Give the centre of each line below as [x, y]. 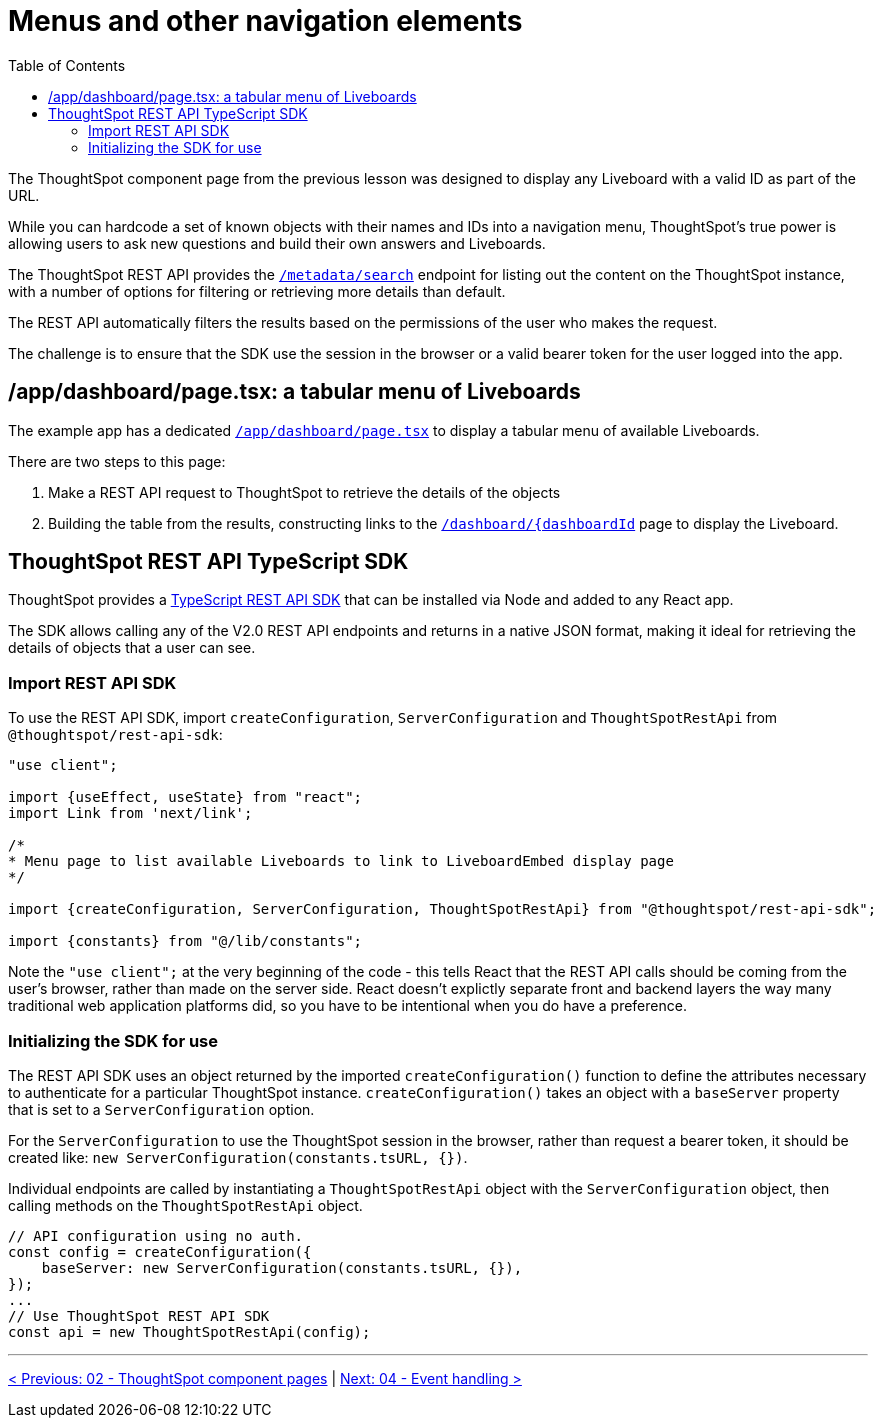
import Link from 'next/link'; [130, 813]
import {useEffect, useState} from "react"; [185, 797]
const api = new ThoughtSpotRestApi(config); [189, 1331]
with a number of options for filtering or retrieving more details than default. [257, 291]
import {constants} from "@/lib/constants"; [185, 941]
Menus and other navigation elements [265, 21]
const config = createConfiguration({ [160, 1251]
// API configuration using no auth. [156, 1235]
